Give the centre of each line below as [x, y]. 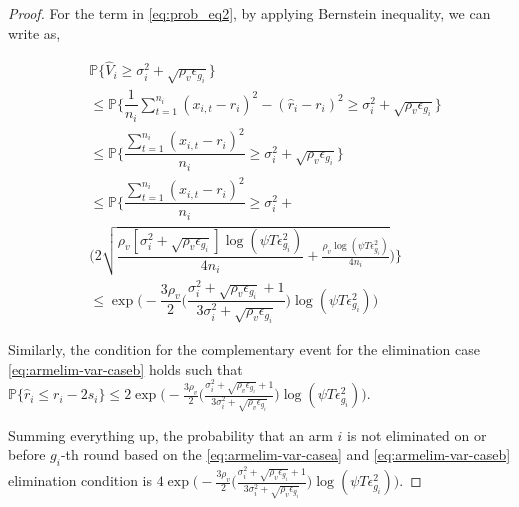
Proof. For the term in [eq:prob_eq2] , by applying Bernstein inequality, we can [249, 13]
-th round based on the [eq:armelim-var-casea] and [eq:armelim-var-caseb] [285, 454]
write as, [34, 32]
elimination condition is [80, 480]
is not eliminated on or [417, 434]
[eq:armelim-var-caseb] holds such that [125, 368]
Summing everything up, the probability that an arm [170, 434]
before [27, 454]
